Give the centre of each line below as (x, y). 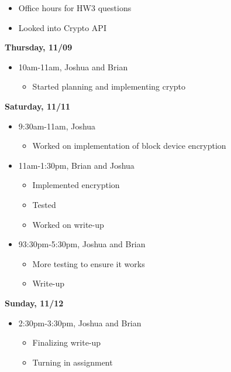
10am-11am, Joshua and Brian (73, 66)
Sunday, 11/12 (34, 303)
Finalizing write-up (67, 342)
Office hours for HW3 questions (75, 8)
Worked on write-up (68, 224)
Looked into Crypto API (62, 27)
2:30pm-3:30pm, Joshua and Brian (80, 322)
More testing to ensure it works (89, 263)
